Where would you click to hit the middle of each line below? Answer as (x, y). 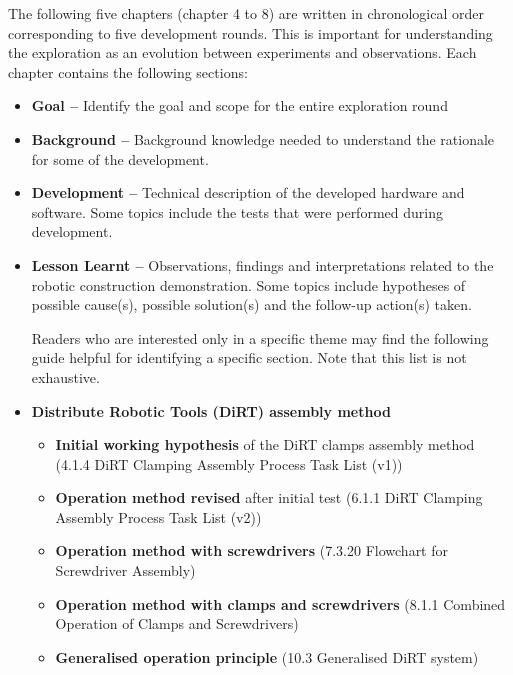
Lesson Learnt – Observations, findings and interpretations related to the (262, 264)
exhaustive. (65, 376)
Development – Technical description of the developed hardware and (248, 192)
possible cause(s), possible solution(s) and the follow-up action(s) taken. (251, 304)
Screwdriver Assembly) (125, 570)
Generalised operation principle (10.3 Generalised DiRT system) (267, 656)
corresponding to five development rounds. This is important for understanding (250, 32)
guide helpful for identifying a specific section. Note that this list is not (249, 357)
